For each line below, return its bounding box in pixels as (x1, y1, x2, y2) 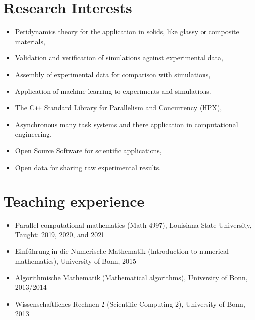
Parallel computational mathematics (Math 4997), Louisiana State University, (15, 220, 252, 230)
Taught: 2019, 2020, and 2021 (15, 229, 105, 239)
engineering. (15, 129, 51, 139)
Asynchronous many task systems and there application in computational (15, 119, 238, 129)
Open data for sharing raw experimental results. (15, 162, 161, 172)
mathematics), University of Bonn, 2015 (15, 256, 137, 266)
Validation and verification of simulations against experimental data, (15, 52, 223, 63)
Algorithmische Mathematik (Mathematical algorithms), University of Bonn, (15, 272, 248, 282)
